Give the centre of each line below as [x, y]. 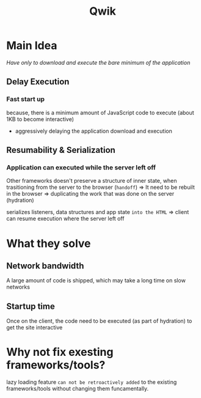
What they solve [49, 243]
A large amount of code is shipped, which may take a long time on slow [96, 281]
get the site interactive [35, 328]
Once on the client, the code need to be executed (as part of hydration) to [99, 321]
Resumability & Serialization [61, 150]
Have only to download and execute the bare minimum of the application [98, 62]
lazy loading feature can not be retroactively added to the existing [92, 382]
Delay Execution [38, 82]
